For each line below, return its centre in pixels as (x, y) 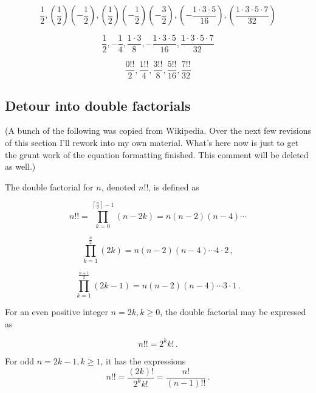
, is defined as (174, 186)
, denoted (118, 186)
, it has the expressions (143, 360)
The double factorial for (49, 186)
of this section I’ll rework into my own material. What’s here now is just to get (152, 142)
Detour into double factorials (98, 105)
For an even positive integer (57, 312)
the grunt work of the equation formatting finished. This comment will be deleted (157, 154)
